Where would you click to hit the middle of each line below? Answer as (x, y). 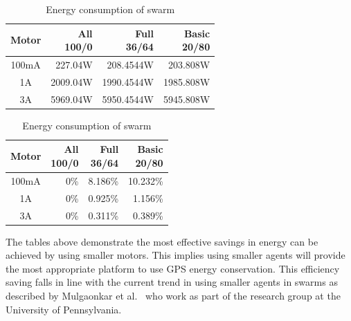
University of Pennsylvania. (64, 309)
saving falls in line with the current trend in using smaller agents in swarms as (172, 282)
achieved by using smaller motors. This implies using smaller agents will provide (175, 255)
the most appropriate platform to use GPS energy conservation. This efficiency (173, 268)
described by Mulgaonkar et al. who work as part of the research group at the (173, 295)
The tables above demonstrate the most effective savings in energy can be (162, 241)
